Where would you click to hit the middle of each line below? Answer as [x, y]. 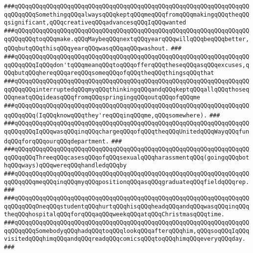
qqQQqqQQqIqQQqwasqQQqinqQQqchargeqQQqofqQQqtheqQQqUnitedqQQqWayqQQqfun [127, 131]
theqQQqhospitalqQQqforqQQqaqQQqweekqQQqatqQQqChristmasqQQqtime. [115, 215]
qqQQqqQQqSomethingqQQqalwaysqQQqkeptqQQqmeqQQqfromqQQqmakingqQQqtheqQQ [127, 14]
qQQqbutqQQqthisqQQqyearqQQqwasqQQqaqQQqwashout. [86, 49]
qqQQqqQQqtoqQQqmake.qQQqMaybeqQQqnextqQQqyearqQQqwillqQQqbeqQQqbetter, [127, 39]
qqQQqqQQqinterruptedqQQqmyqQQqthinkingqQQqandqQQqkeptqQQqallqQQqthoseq [127, 89]
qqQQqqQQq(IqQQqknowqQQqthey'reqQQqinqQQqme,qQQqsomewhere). [106, 115]
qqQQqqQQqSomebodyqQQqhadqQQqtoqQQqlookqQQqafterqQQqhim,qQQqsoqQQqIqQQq [127, 231]
